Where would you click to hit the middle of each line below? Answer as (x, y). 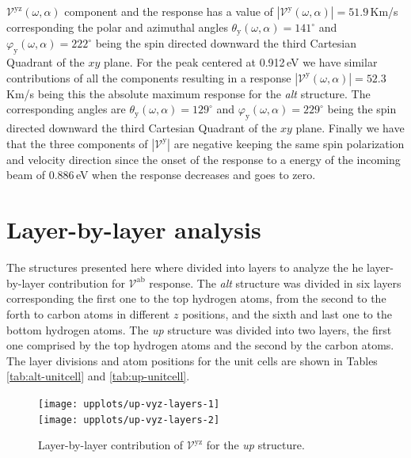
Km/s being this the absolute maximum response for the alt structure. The (188, 93)
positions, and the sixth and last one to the (287, 313)
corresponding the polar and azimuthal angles (117, 27)
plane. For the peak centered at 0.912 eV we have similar (241, 62)
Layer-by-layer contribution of (111, 445)
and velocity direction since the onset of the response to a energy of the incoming (204, 159)
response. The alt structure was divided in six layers (275, 282)
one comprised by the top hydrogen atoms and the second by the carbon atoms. (200, 345)
